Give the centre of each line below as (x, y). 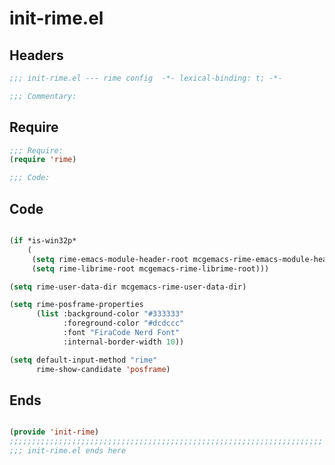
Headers (36, 55)
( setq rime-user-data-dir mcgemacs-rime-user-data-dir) (128, 287)
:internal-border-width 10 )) (123, 342)
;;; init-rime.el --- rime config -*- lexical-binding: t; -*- (146, 78)
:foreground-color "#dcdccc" (123, 323)
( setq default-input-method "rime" (83, 360)
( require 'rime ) (43, 160)
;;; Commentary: (43, 96)
